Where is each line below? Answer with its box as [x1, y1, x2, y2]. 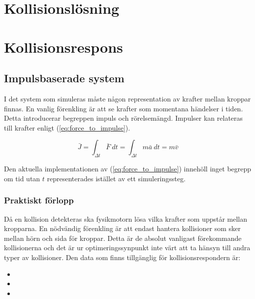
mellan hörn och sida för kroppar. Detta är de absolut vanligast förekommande [4, 233, 242, 243]
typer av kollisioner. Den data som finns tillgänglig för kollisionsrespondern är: [4, 252, 241, 262]
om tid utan [4, 173, 40, 183]
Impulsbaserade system [4, 70, 125, 86]
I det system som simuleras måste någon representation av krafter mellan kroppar [4, 93, 251, 103]
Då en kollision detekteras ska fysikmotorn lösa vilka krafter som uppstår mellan [4, 213, 248, 224]
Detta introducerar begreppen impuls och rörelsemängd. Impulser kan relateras [4, 113, 243, 123]
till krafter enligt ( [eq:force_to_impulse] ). [4, 122, 130, 133]
